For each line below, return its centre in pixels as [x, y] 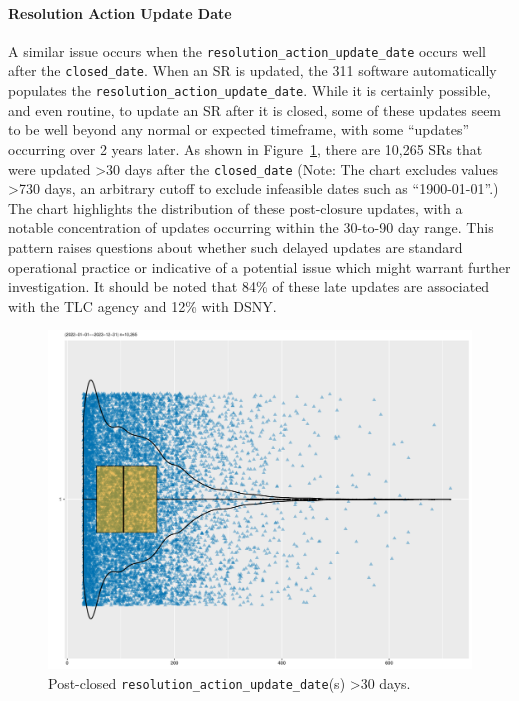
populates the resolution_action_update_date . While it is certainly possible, [249, 90]
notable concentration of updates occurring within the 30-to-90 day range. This [251, 227]
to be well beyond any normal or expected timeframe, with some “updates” [239, 129]
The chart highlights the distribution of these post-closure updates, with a [235, 207]
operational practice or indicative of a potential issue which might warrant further [259, 266]
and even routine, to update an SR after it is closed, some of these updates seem [255, 109]
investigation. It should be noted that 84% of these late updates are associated [249, 286]
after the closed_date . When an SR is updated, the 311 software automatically [252, 70]
